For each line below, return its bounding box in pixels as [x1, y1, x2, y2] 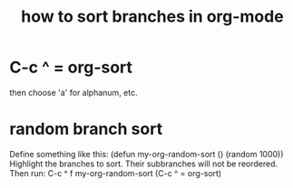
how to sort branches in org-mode [21, 6, 284, 27]
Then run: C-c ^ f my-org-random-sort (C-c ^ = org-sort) [9, 167, 222, 178]
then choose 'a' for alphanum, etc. [9, 87, 138, 98]
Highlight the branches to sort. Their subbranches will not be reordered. [9, 158, 278, 169]
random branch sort [9, 119, 163, 139]
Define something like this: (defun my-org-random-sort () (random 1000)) [9, 148, 284, 159]
